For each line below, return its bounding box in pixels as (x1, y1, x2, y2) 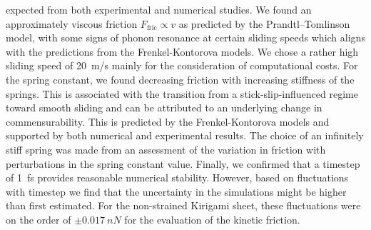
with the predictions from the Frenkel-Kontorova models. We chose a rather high (6, 44, 359, 59)
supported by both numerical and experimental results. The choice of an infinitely (6, 128, 364, 143)
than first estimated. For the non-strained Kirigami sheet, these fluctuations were (6, 198, 361, 213)
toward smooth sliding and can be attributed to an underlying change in (6, 100, 322, 115)
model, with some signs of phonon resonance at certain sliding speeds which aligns (6, 30, 365, 45)
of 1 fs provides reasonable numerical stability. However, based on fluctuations (6, 170, 349, 185)
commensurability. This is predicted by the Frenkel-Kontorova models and (6, 114, 330, 129)
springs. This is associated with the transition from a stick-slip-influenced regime (6, 86, 358, 101)
